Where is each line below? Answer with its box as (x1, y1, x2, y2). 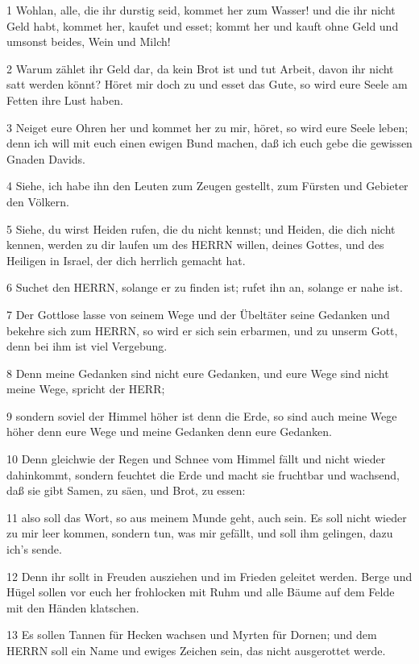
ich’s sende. (6, 541, 62, 558)
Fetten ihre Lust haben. (6, 91, 123, 108)
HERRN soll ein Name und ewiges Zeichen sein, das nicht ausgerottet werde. (6, 642, 386, 658)
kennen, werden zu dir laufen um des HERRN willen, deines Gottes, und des (6, 236, 384, 253)
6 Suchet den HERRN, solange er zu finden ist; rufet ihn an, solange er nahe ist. (6, 279, 403, 296)
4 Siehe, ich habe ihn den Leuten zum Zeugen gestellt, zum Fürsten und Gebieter (6, 177, 409, 194)
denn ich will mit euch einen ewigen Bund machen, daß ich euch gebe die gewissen (6, 135, 413, 151)
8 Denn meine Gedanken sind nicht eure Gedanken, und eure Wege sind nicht (6, 364, 389, 381)
